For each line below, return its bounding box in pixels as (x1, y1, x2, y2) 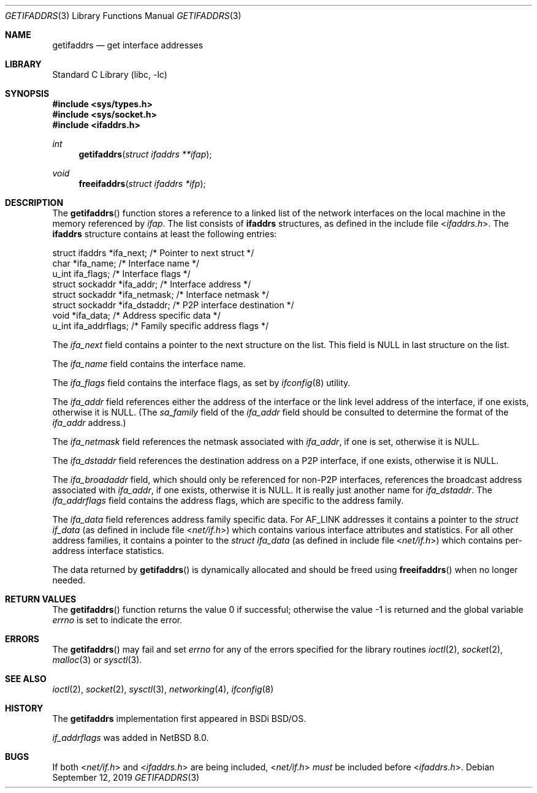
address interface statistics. (52, 545, 164, 556)
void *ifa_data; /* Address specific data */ (52, 310, 221, 321)
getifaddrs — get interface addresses (52, 40, 204, 50)
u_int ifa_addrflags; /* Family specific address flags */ (52, 321, 268, 331)
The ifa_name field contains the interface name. (52, 359, 246, 369)
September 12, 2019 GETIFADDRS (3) (52, 772, 200, 783)
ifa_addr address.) (52, 417, 126, 428)
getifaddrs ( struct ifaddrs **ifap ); (78, 149, 212, 159)
